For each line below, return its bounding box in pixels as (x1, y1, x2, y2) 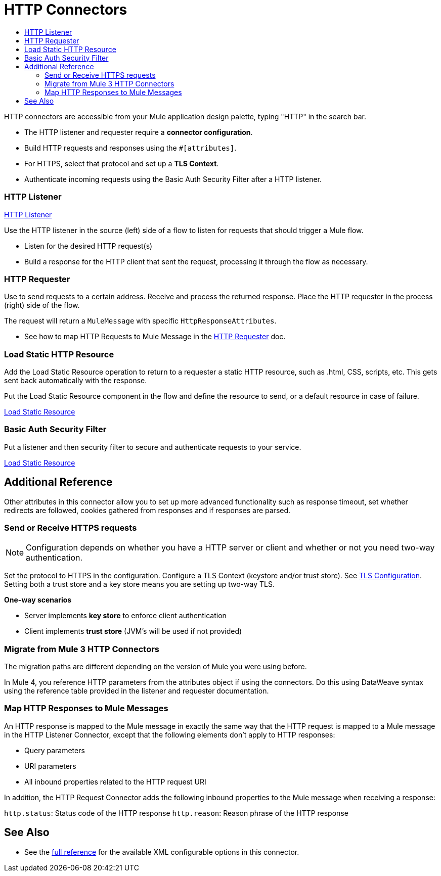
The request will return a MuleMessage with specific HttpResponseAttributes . (4, 316, 277, 326)
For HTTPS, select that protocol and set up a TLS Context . (24, 159, 219, 168)
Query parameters (24, 746, 85, 755)
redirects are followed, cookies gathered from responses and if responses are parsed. (4, 505, 291, 515)
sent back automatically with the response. (4, 376, 147, 385)
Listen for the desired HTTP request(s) (24, 241, 153, 250)
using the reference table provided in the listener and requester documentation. (4, 686, 269, 696)
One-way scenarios (4, 595, 72, 605)
